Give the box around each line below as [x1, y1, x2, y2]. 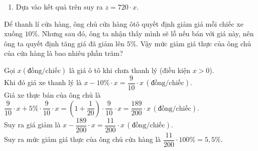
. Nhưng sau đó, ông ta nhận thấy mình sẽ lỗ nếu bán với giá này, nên [38, 28, 254, 39]
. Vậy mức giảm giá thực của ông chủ [136, 38, 251, 48]
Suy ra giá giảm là [4, 119, 61, 130]
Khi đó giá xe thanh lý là [4, 77, 82, 88]
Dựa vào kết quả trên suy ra [16, 2, 103, 12]
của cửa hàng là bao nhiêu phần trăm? [4, 48, 123, 58]
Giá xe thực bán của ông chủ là [4, 90, 101, 100]
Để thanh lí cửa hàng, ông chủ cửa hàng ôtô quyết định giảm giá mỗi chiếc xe [4, 18, 243, 29]
